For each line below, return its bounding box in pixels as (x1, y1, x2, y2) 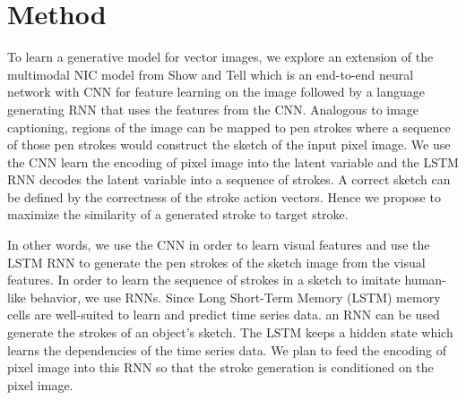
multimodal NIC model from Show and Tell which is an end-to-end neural (7, 64, 414, 83)
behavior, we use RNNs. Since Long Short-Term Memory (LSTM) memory (30, 287, 441, 306)
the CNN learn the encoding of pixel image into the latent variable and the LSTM (7, 152, 459, 171)
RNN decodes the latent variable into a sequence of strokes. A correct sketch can (7, 170, 451, 189)
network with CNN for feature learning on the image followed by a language (7, 82, 426, 101)
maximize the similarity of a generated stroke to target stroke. (7, 205, 349, 224)
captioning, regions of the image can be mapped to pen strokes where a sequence (7, 117, 451, 136)
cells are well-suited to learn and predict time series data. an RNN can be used (7, 305, 440, 324)
